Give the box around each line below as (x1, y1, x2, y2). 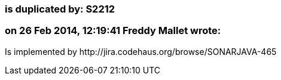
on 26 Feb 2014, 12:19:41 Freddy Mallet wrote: (5, 24, 221, 37)
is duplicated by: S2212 (5, 3, 115, 15)
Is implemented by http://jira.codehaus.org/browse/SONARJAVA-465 (5, 46, 277, 57)
